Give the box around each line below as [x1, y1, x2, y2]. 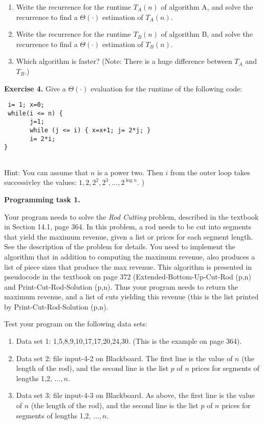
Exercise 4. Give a [4, 83, 66, 93]
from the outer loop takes [170, 167, 250, 177]
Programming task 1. [4, 194, 80, 204]
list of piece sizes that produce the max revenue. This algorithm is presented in [4, 261, 252, 272]
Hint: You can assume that [4, 167, 89, 177]
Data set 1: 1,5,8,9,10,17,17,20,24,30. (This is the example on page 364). [16, 336, 242, 346]
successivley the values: [4, 177, 77, 187]
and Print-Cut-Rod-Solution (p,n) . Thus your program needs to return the [4, 281, 238, 292]
